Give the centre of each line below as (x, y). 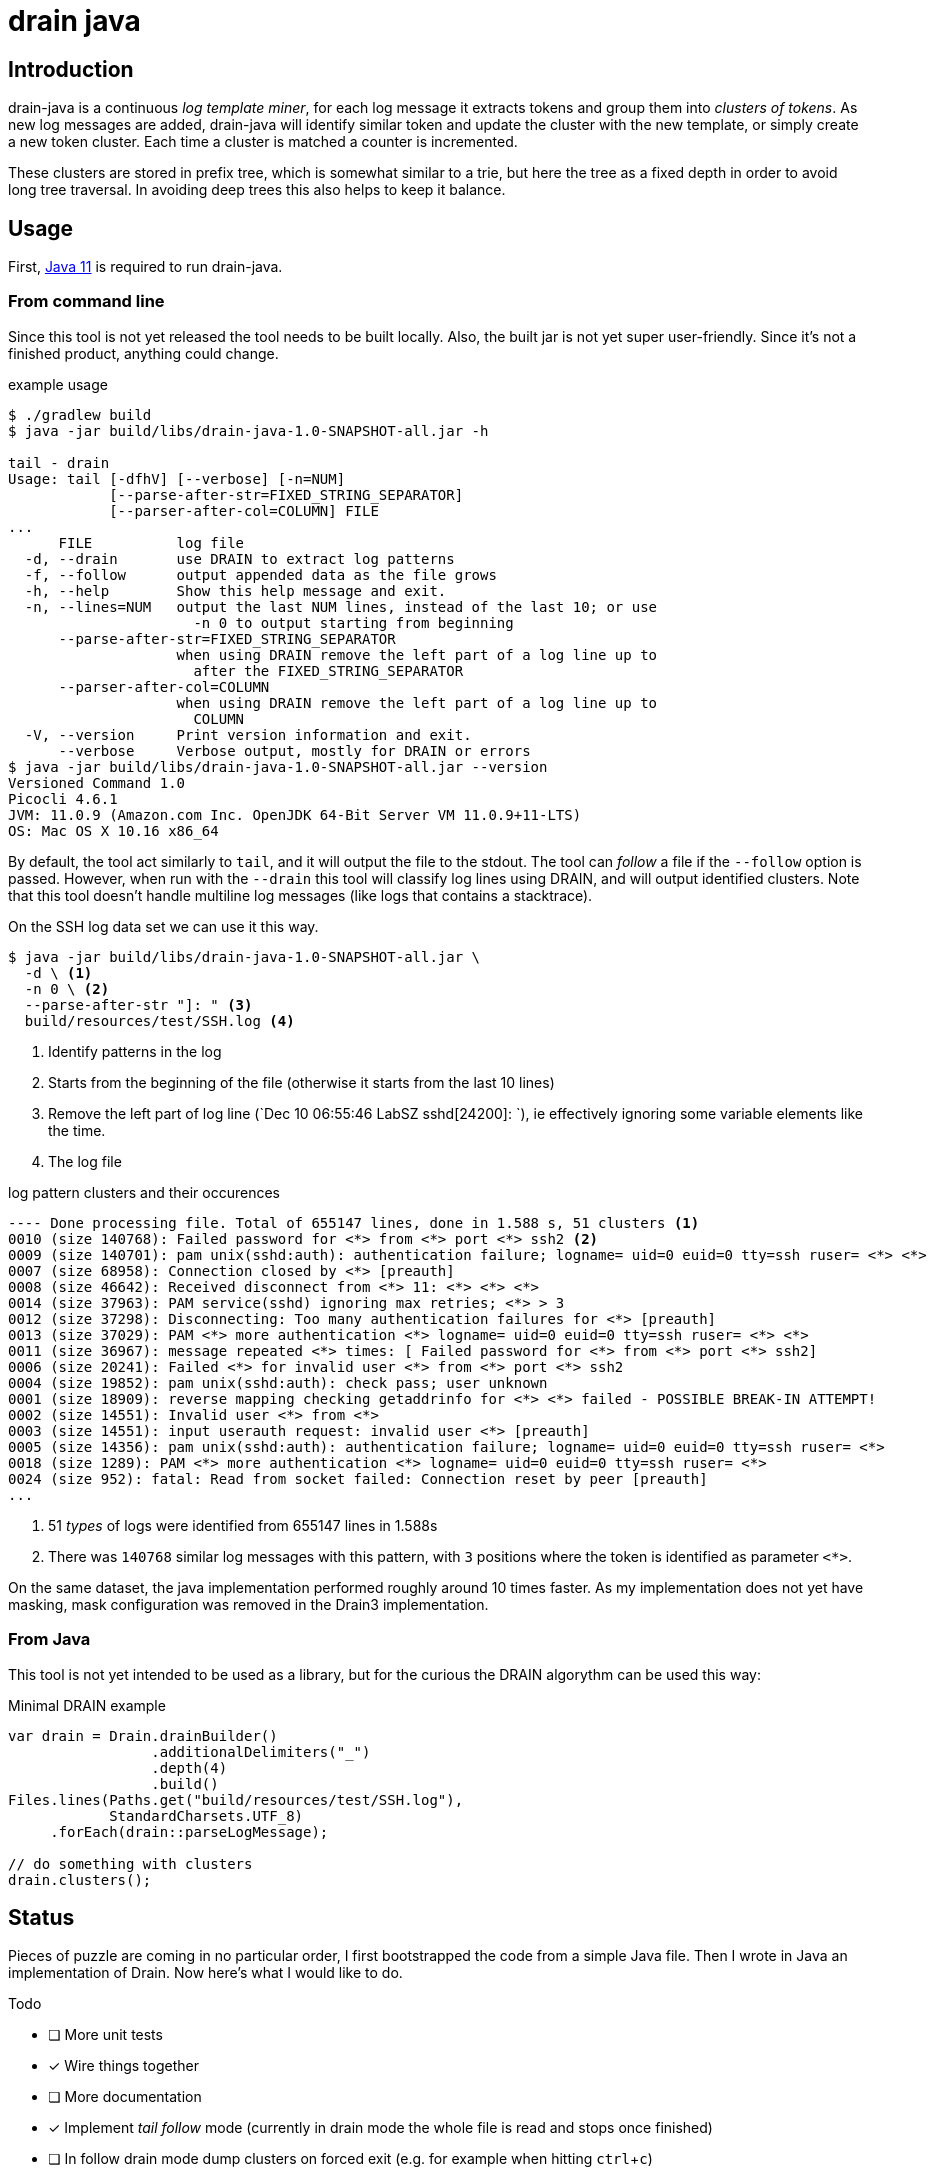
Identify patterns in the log (135, 1051)
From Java (49, 1639)
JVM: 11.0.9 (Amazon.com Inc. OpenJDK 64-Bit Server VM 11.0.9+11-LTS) (295, 814)
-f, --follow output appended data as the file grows (260, 574)
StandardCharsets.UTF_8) (206, 1815)
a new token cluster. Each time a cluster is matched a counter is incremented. (263, 142)
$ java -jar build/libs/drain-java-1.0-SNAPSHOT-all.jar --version (278, 766)
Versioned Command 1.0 (97, 782)
